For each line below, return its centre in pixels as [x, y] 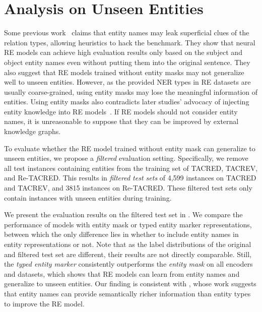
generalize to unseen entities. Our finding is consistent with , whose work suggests [130, 284]
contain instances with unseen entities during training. [88, 197]
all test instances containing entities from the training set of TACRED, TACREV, [131, 168]
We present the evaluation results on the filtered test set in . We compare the [123, 214]
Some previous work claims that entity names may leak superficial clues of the [127, 33]
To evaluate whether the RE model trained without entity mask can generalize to [130, 148]
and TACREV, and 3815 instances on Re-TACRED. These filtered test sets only [128, 188]
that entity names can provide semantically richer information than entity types [127, 293]
